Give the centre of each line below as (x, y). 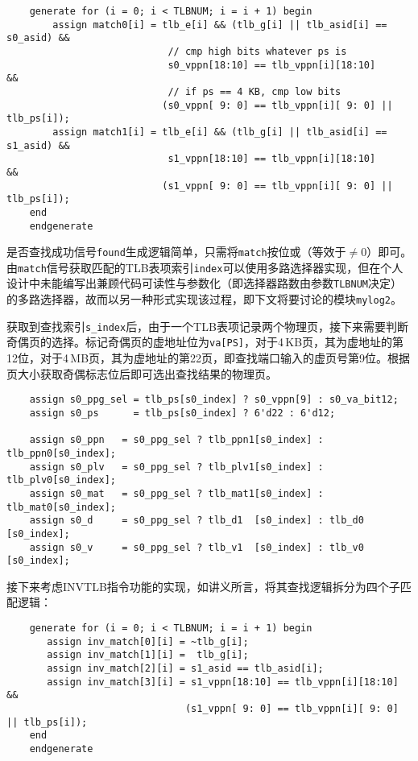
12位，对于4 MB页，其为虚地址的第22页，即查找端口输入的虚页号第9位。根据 (209, 358)
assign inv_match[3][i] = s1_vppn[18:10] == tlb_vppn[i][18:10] (223, 682)
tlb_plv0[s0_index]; (62, 480)
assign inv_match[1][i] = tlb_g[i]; (148, 655)
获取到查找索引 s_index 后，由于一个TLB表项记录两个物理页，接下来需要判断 (207, 326)
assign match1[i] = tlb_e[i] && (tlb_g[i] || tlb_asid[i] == (220, 132)
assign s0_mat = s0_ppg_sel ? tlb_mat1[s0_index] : (176, 493)
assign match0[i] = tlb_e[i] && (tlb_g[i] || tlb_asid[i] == (220, 25)
